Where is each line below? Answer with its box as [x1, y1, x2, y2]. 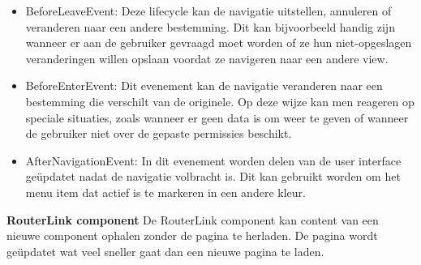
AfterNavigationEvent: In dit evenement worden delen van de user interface [25, 152, 402, 169]
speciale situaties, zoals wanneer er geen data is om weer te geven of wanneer [25, 109, 409, 126]
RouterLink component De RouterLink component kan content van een [6, 211, 379, 228]
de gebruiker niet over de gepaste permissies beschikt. [25, 125, 292, 142]
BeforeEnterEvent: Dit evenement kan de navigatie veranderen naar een [25, 77, 383, 94]
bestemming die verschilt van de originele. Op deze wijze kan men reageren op [25, 92, 415, 109]
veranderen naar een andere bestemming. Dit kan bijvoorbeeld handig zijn [25, 18, 395, 35]
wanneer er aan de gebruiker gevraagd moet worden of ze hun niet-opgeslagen [25, 34, 412, 51]
